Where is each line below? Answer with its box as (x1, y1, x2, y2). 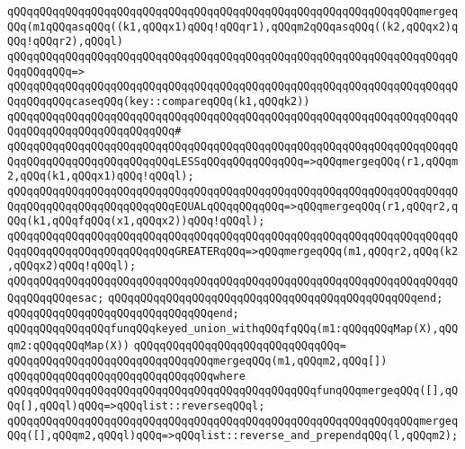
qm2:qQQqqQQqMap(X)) (7, 339, 130, 353)
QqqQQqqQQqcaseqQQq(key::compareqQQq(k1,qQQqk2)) (7, 94, 310, 108)
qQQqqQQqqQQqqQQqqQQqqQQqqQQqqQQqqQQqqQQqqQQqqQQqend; (108, 292, 443, 305)
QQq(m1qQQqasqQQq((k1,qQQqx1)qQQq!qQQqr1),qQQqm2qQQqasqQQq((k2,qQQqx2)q (7, 20, 459, 33)
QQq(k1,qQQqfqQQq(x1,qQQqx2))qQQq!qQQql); (7, 215, 265, 228)
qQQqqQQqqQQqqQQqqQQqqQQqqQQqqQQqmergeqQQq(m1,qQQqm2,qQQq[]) (7, 355, 388, 368)
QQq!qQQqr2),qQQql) (7, 35, 123, 48)
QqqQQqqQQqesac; (7, 292, 104, 305)
